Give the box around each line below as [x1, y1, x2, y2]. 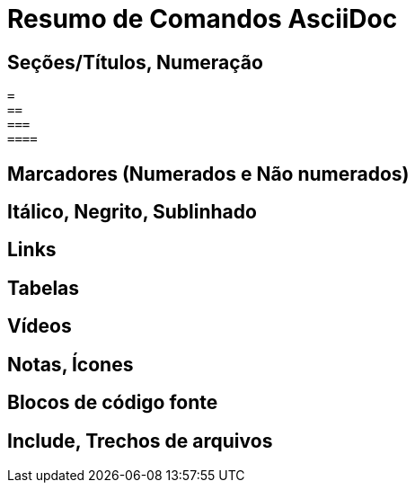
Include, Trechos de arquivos [7, 429, 273, 452]
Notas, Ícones [7, 352, 134, 376]
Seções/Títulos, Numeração [7, 50, 263, 74]
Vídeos [7, 315, 72, 338]
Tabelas [7, 276, 80, 299]
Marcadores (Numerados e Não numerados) [7, 162, 410, 185]
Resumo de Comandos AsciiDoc [7, 4, 398, 34]
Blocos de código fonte [7, 391, 218, 414]
